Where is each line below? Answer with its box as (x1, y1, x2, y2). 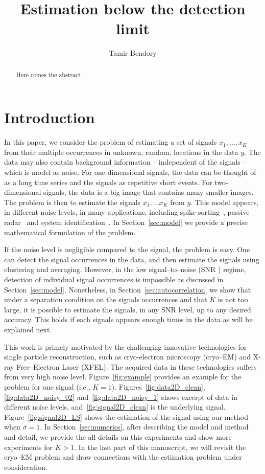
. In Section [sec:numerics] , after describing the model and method (40, 421, 249, 432)
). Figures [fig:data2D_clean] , (111, 381, 205, 392)
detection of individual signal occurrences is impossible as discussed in (4, 274, 224, 285)
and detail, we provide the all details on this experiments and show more (4, 431, 232, 442)
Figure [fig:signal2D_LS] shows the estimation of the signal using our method (4, 411, 248, 422)
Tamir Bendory (109, 48, 157, 58)
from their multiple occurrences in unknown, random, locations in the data (4, 146, 238, 157)
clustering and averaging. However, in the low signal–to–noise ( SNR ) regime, (4, 264, 246, 275)
